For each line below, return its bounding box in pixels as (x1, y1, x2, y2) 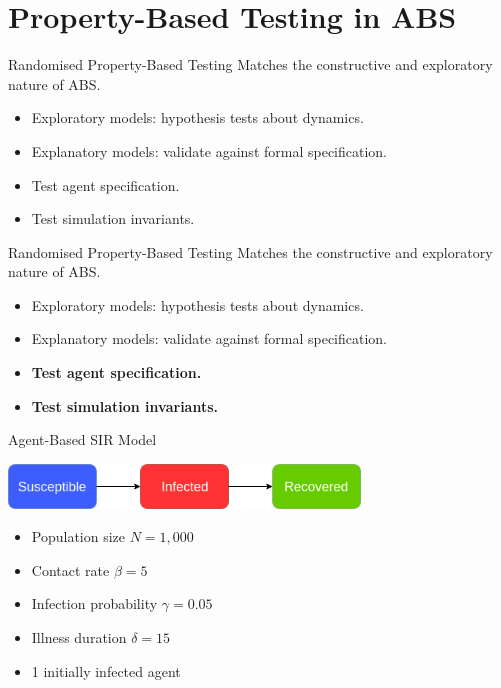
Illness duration (31, 626, 127, 647)
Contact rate (31, 559, 110, 580)
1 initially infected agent (31, 660, 181, 681)
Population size (31, 526, 126, 547)
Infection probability (31, 593, 158, 614)
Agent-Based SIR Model (8, 429, 157, 450)
